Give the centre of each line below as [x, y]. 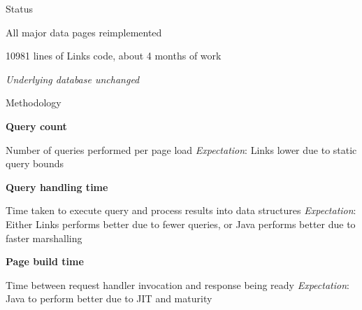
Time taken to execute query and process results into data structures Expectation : [181, 210]
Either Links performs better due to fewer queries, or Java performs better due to [181, 224]
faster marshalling [44, 238]
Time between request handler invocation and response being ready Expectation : [178, 284]
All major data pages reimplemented [84, 32]
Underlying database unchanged [73, 79]
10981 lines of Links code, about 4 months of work [114, 56]
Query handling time [57, 186]
